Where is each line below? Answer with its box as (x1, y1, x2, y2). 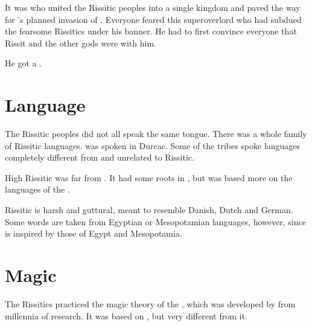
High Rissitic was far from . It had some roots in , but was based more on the (5, 171, 293, 184)
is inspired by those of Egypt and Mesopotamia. (5, 227, 182, 240)
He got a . (5, 57, 42, 69)
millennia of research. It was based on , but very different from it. (5, 309, 247, 322)
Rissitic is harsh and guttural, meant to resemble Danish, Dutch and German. (5, 203, 293, 216)
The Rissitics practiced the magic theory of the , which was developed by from (5, 297, 296, 310)
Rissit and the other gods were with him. (5, 36, 156, 49)
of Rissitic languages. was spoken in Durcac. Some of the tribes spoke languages (5, 139, 301, 152)
